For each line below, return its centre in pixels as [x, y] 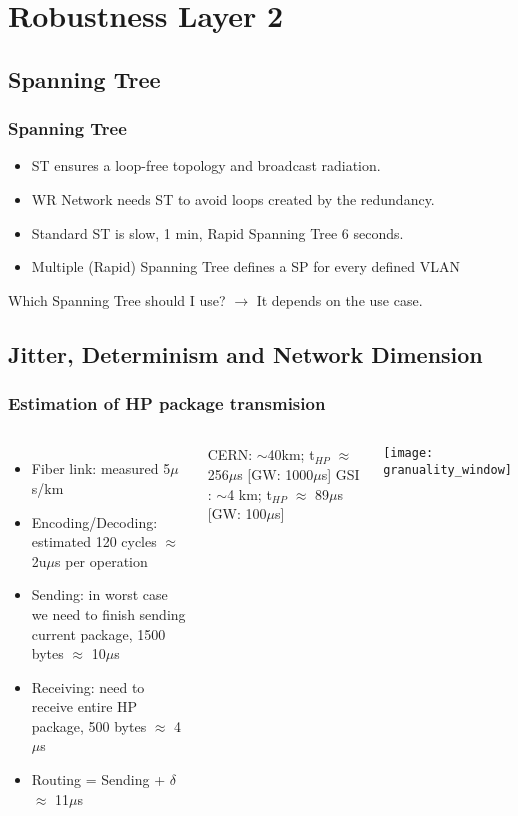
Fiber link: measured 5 [101, 468]
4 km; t [249, 493]
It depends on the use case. [339, 299]
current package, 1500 [98, 633]
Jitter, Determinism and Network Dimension [245, 353]
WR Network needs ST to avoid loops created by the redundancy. [233, 198]
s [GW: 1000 [275, 473]
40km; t [291, 454]
